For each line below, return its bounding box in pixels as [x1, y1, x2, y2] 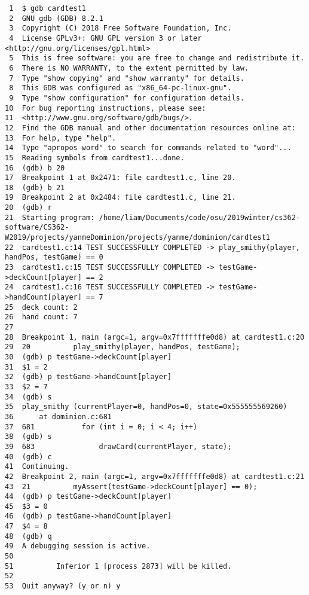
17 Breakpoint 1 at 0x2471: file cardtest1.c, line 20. [5, 173, 236, 182]
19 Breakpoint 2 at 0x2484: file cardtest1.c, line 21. [5, 193, 236, 202]
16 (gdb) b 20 [5, 163, 65, 172]
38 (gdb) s [5, 432, 52, 441]
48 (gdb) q [5, 532, 52, 541]
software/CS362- [5, 223, 69, 232]
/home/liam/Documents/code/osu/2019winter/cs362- [99, 213, 300, 222]
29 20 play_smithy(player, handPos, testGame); [5, 343, 240, 352]
